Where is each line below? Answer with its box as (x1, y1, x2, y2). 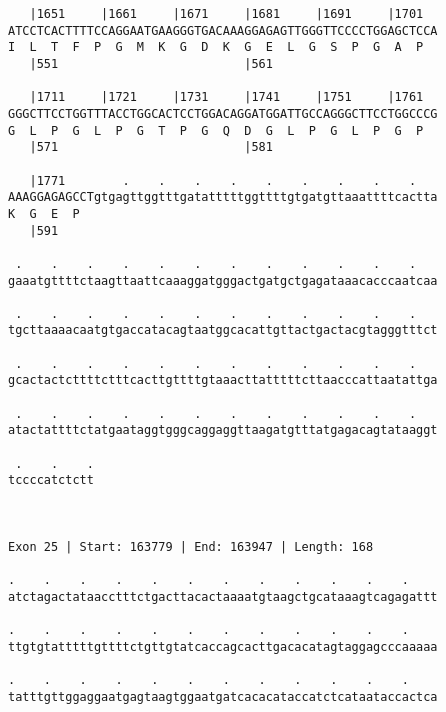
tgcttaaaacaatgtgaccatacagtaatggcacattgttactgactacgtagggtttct (8, 323, 438, 338)
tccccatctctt (8, 473, 94, 488)
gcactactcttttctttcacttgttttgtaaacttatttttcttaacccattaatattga (8, 373, 438, 388)
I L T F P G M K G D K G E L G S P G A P (8, 40, 424, 55)
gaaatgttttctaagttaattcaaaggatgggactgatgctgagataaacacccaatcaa (8, 273, 438, 288)
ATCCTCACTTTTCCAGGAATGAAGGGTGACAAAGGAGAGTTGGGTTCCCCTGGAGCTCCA (8, 23, 438, 38)
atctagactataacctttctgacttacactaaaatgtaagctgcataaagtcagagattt (8, 589, 438, 604)
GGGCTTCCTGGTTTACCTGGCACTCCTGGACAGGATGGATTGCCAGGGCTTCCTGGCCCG (8, 106, 438, 121)
